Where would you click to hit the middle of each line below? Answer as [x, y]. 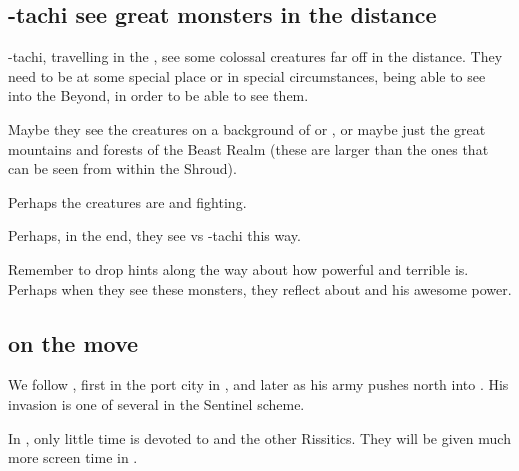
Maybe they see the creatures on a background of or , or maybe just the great [247, 128]
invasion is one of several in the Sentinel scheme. [156, 403]
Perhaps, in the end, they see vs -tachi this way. [154, 235]
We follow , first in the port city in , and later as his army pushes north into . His [258, 384]
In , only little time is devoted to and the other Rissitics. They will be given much [259, 437]
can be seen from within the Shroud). [122, 168]
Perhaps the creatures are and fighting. [127, 201]
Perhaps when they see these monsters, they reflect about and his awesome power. [260, 288]
